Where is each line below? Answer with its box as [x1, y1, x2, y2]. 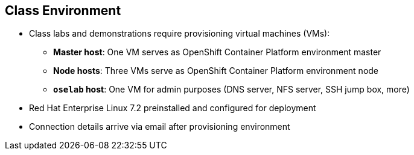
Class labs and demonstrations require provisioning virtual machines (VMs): [29, 28, 330, 39]
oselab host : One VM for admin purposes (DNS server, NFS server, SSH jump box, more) [53, 84, 410, 95]
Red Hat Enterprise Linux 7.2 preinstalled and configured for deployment [29, 103, 316, 114]
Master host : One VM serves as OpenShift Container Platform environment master [53, 47, 381, 58]
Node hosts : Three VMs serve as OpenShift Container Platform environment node [53, 65, 379, 76]
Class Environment [5, 3, 121, 18]
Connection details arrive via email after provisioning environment [29, 121, 290, 132]
